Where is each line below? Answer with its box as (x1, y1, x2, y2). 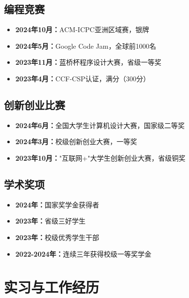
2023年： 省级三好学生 (15, 216, 86, 226)
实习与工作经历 (4, 277, 100, 297)
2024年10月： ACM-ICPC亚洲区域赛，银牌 (15, 24, 149, 35)
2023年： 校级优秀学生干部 (15, 232, 99, 242)
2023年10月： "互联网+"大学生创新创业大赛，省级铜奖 (15, 152, 186, 163)
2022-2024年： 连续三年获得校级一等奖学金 (15, 248, 152, 259)
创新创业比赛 (4, 97, 65, 112)
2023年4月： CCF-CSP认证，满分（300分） (15, 73, 150, 83)
